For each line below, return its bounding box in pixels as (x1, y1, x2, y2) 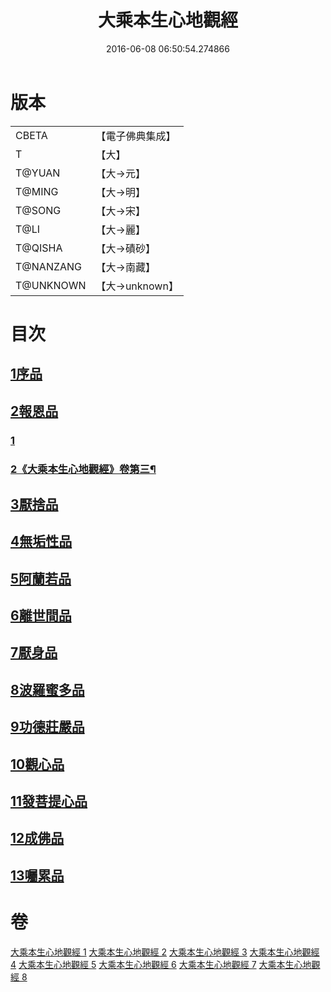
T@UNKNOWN (15, 278, 87, 292)
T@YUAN (15, 166, 61, 180)
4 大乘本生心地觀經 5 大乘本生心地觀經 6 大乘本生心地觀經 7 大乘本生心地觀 (10, 958, 321, 970)
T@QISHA (15, 241, 63, 255)
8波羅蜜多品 (10, 681, 85, 698)
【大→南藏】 (95, 260, 156, 274)
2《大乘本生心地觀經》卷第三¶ (10, 462, 157, 476)
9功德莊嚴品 (10, 719, 85, 736)
